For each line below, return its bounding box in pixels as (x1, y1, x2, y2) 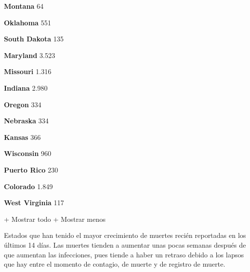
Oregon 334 (4, 99, 41, 109)
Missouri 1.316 (4, 66, 52, 77)
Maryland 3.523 (4, 50, 55, 60)
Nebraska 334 (4, 116, 49, 126)
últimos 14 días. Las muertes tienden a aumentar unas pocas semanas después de (4, 239, 246, 250)
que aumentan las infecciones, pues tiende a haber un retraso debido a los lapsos (4, 249, 244, 259)
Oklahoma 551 (4, 17, 51, 27)
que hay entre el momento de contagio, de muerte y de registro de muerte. (4, 259, 226, 269)
